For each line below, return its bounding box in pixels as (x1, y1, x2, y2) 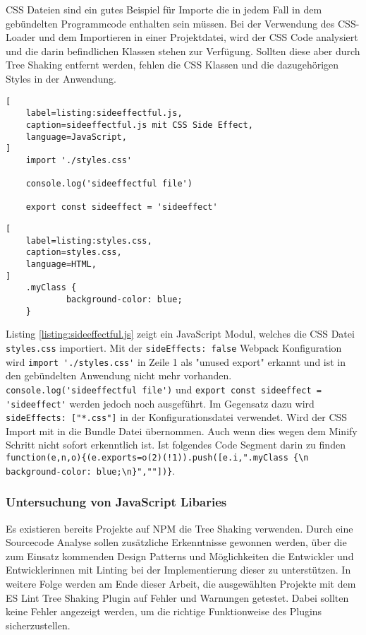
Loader (6, 30, 36, 44)
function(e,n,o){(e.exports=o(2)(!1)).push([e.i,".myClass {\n (6, 453, 309, 463)
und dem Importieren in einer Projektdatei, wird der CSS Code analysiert (38, 30, 358, 44)
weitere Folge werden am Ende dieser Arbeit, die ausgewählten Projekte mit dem (6, 576, 356, 591)
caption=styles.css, (25, 247, 122, 258)
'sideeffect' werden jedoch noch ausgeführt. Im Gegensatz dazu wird (6, 396, 315, 410)
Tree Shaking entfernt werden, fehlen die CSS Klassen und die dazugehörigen (6, 57, 339, 72)
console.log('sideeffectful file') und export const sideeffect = (6, 381, 322, 396)
